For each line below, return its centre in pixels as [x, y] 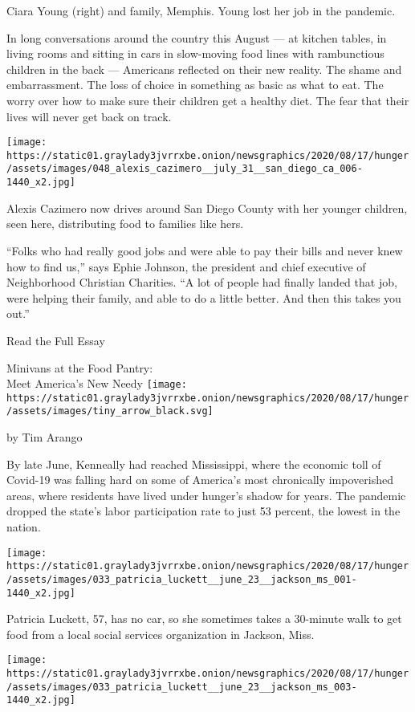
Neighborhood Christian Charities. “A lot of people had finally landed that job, [202, 282]
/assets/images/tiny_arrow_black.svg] [110, 411]
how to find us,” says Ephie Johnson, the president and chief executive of [186, 266]
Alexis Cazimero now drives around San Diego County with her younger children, [207, 207]
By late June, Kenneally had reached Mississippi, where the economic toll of [194, 464]
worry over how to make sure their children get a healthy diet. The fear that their [208, 100]
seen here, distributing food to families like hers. [125, 224]
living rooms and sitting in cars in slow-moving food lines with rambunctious [195, 53]
